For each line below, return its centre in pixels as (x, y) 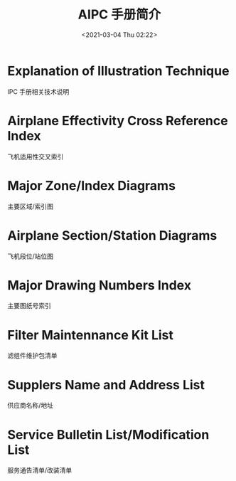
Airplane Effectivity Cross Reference (118, 121)
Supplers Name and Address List (106, 385)
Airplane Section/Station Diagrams (112, 235)
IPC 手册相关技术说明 (38, 91)
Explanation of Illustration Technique (118, 71)
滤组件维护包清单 (32, 356)
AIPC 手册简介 (119, 15)
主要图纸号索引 (29, 306)
